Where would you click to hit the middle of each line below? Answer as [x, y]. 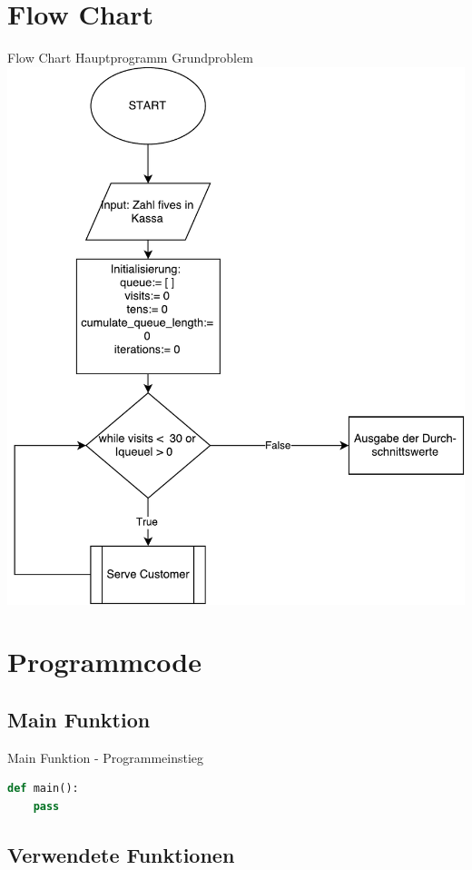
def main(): [43, 789]
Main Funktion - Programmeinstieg [106, 757]
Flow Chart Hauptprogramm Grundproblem [130, 58]
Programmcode [105, 662]
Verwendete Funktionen [121, 854]
